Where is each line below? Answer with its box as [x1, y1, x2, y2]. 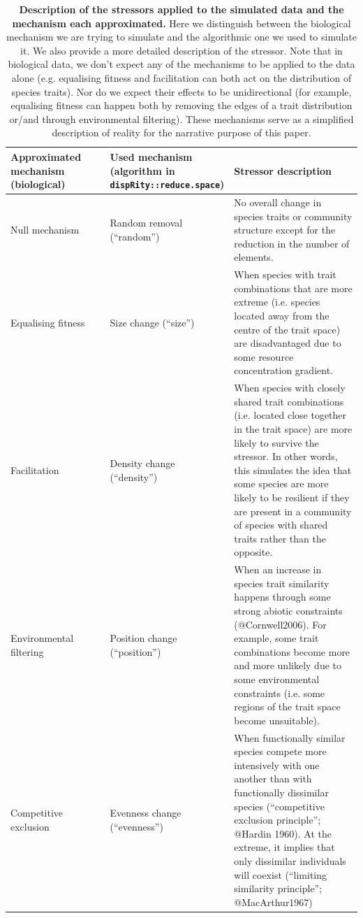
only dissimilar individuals [234, 853, 346, 868]
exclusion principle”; [234, 812, 321, 827]
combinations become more [234, 644, 350, 659]
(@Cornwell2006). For [234, 617, 327, 631]
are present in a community [234, 503, 352, 518]
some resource [234, 349, 294, 364]
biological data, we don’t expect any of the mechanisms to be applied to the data [8, 57, 355, 71]
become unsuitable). [234, 712, 320, 727]
